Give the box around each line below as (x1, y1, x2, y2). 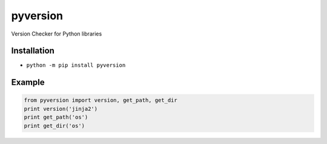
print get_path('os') (24, 114, 88, 121)
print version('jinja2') (24, 105, 98, 112)
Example (11, 77, 45, 87)
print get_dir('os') (24, 122, 85, 129)
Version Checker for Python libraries (11, 30, 102, 37)
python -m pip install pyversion (26, 62, 126, 69)
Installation (11, 46, 54, 56)
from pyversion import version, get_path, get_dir (24, 97, 178, 104)
